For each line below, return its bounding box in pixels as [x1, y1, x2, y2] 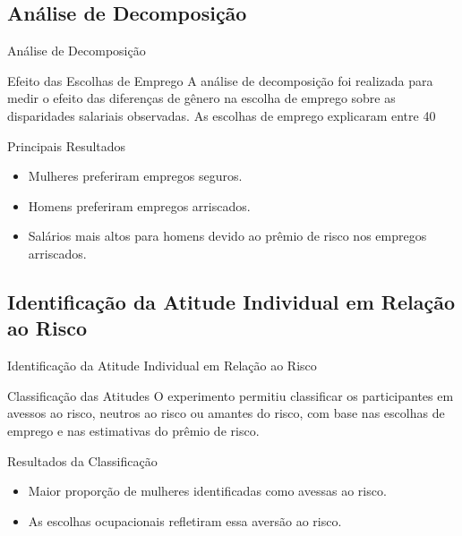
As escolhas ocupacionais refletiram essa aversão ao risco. [28, 511, 342, 530]
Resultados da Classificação [7, 451, 158, 470]
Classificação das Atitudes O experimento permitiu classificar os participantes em [7, 386, 454, 404]
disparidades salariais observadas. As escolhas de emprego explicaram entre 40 [7, 106, 436, 124]
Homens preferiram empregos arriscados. [28, 196, 251, 215]
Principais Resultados [7, 136, 126, 155]
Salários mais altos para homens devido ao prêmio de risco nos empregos [28, 226, 427, 245]
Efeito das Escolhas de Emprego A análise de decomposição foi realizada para [7, 71, 433, 89]
